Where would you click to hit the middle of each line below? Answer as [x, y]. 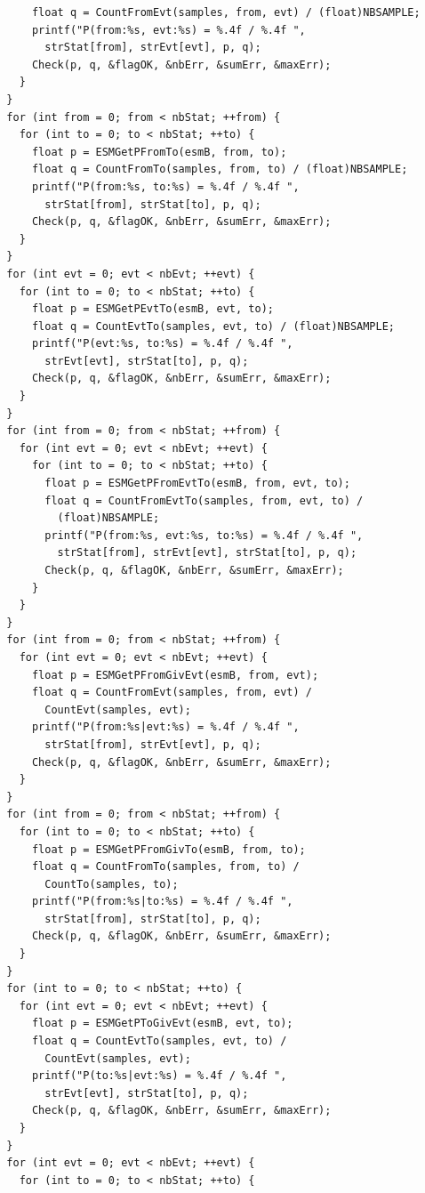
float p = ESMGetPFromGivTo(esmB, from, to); [168, 849]
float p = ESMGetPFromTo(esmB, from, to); [159, 152]
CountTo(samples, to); [112, 884]
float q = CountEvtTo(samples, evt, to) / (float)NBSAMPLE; [213, 326]
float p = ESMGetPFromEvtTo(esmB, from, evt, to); [197, 484]
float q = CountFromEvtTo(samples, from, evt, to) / [204, 500]
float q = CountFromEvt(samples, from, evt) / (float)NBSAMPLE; [226, 12]
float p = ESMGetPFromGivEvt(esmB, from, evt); [175, 675]
